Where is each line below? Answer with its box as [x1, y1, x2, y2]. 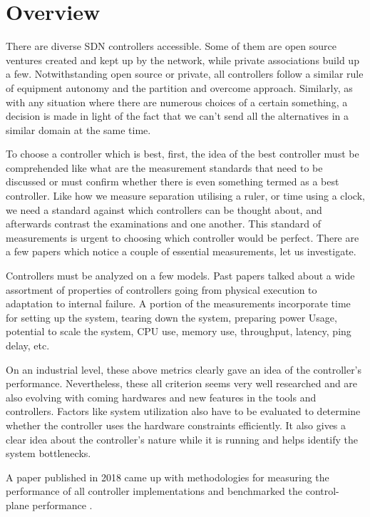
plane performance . [6, 497, 93, 512]
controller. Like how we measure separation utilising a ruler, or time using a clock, [6, 188, 365, 203]
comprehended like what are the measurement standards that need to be [6, 160, 323, 175]
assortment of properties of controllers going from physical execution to [6, 282, 317, 297]
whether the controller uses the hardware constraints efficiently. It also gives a [6, 417, 346, 432]
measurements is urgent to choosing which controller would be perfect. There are [6, 230, 359, 245]
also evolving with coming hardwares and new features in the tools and [6, 389, 317, 404]
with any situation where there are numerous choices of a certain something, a [6, 94, 348, 109]
